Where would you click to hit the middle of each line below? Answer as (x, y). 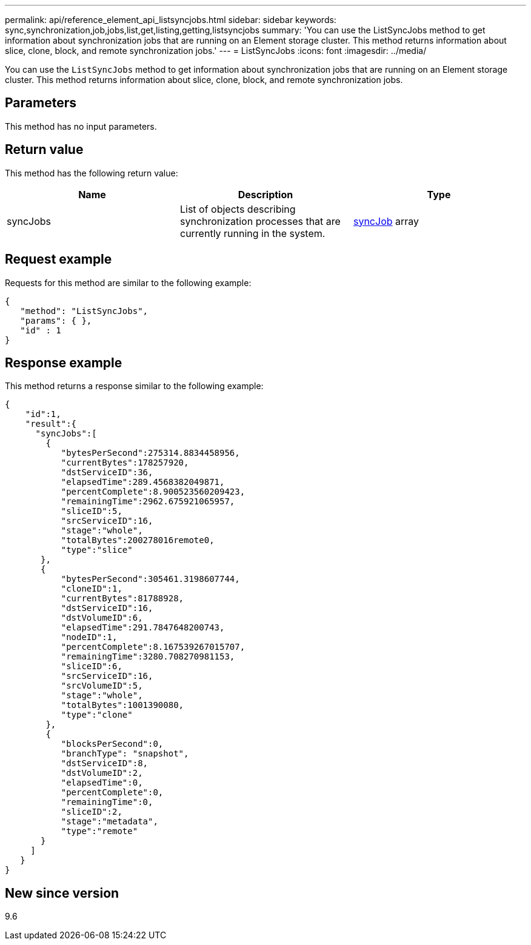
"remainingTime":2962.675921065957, (148, 502)
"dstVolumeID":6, (102, 618)
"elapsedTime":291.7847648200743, (143, 628)
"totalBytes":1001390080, (122, 705)
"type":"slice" (97, 550)
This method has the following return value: (92, 173)
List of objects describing (238, 209)
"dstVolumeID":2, (102, 773)
